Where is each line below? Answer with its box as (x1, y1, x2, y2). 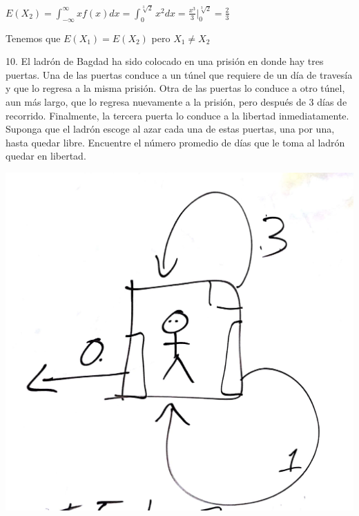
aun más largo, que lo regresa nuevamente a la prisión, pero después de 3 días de (6, 94, 347, 108)
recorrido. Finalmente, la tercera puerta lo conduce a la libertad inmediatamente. (6, 108, 349, 122)
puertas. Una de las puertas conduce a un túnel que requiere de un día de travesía (6, 67, 353, 82)
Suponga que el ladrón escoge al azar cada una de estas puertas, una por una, (6, 122, 335, 136)
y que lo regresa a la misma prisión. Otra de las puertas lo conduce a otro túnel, (6, 81, 345, 95)
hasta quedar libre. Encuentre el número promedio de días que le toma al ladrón (6, 135, 345, 149)
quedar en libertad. (6, 149, 86, 163)
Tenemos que (6, 30, 61, 45)
